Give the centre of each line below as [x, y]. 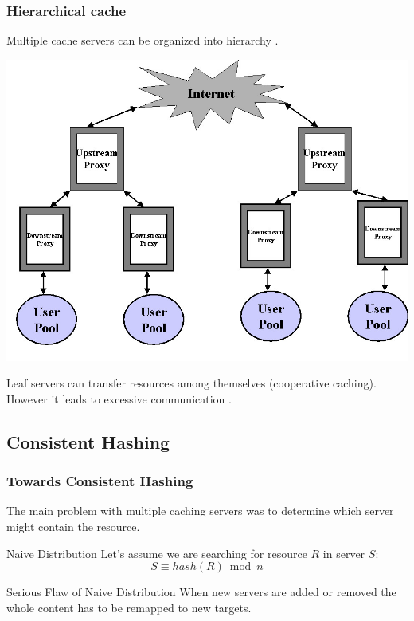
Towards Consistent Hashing [100, 481]
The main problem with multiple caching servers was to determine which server [200, 511]
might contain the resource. [73, 527]
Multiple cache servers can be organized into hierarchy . [143, 40]
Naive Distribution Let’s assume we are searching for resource [157, 553]
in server [344, 553]
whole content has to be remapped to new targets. [129, 607]
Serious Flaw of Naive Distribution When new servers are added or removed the [201, 592]
